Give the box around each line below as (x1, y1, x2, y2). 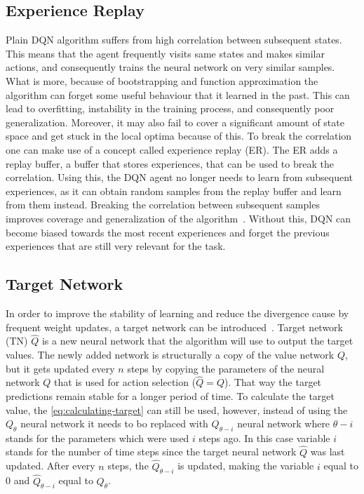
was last (310, 444, 345, 459)
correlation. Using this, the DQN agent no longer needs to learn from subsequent (6, 170, 353, 185)
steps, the (107, 458, 149, 473)
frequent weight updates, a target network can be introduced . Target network (6, 319, 343, 334)
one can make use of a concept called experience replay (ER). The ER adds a (6, 142, 338, 156)
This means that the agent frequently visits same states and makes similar (6, 46, 325, 60)
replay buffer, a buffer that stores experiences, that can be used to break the (6, 156, 334, 171)
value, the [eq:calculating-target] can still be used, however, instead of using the (6, 402, 348, 417)
